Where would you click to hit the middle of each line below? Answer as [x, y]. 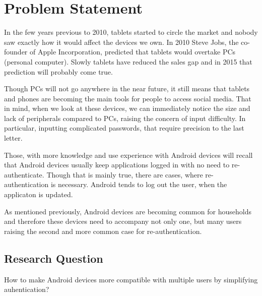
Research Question [54, 258]
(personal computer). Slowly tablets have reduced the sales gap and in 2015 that [128, 61]
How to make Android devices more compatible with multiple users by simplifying [131, 279]
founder [16, 52]
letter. [13, 138]
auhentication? [27, 289]
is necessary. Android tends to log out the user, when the [139, 184]
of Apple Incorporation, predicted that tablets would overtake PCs [133, 52]
